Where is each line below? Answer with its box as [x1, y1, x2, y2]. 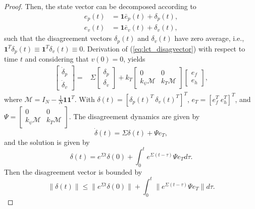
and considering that [25, 54, 89, 64]
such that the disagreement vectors [4, 33, 112, 43]
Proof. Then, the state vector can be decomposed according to [4, 1, 196, 11]
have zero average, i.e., [174, 33, 244, 43]
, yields [123, 54, 145, 64]
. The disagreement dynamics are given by [69, 111, 200, 121]
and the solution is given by [4, 136, 90, 147]
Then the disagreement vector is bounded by [4, 166, 142, 177]
